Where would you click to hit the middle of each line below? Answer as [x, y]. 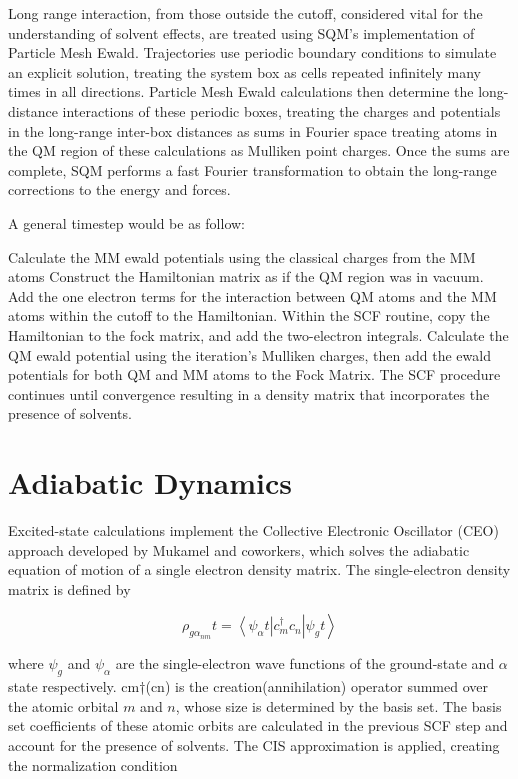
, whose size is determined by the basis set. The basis [338, 705]
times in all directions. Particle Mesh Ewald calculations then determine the [241, 91]
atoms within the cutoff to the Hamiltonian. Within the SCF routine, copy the [249, 315]
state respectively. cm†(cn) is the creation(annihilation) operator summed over [248, 686]
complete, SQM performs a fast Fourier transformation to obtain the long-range [252, 169]
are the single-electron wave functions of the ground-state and [305, 663]
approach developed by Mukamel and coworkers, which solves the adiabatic [239, 549]
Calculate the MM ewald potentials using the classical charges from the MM [242, 256]
